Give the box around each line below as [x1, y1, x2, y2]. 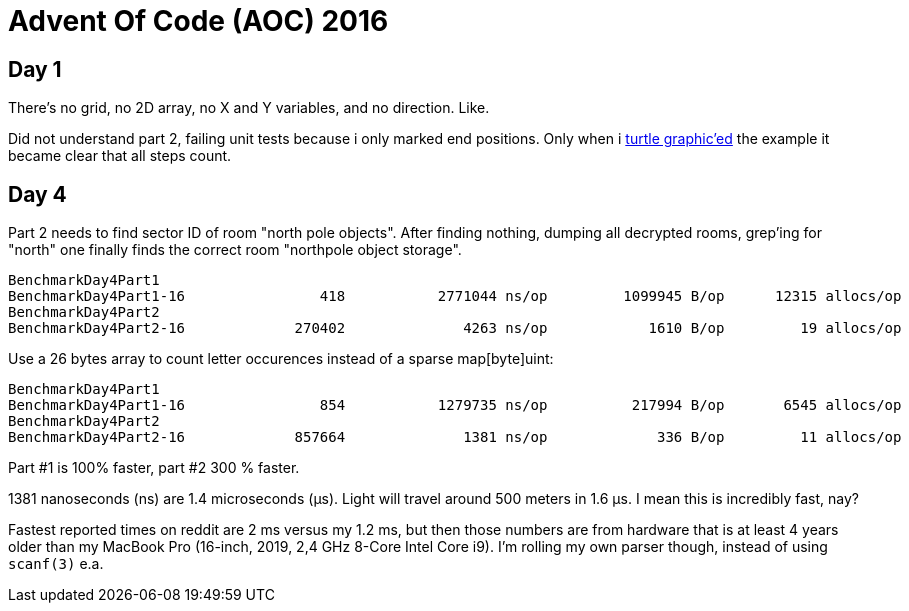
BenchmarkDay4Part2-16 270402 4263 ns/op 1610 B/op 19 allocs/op [8, 320, 902, 337]
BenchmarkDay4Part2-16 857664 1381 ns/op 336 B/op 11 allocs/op [8, 429, 902, 446]
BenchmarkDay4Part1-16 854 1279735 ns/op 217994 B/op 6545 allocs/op [8, 397, 902, 414]
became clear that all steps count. [8, 147, 232, 165]
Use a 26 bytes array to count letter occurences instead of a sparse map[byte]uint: [8, 350, 554, 368]
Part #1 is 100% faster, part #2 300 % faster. [8, 459, 300, 477]
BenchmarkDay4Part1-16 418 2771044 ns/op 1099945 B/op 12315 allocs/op [8, 288, 902, 305]
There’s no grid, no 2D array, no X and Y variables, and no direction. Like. [8, 99, 490, 117]
